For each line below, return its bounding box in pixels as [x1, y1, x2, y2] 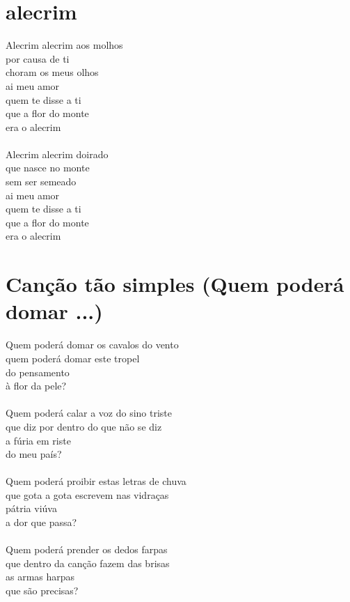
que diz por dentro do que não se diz [6, 419, 162, 433]
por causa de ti [6, 51, 70, 65]
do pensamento [6, 364, 70, 379]
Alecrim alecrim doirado [6, 146, 109, 161]
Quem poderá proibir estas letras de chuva [6, 474, 186, 488]
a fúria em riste [6, 433, 71, 447]
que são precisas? [6, 583, 79, 598]
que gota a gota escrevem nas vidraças [6, 487, 169, 502]
